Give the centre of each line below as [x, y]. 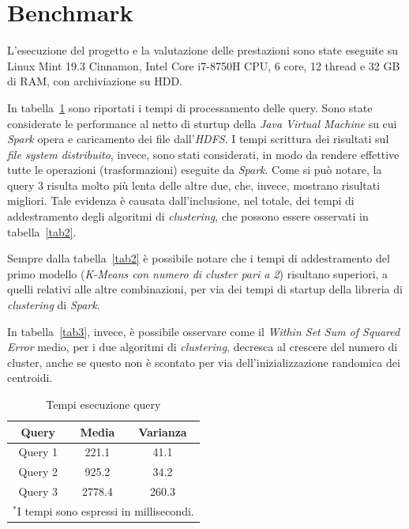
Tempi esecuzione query [103, 404]
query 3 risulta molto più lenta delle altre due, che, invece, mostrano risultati [194, 185]
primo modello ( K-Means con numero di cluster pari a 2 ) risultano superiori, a [198, 273]
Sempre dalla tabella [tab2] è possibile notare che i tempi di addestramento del [199, 258]
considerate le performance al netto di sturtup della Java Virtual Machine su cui [202, 123]
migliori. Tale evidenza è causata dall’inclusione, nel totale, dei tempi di [181, 200]
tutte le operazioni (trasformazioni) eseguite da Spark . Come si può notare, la [195, 170]
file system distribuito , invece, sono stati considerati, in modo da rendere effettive [203, 154]
